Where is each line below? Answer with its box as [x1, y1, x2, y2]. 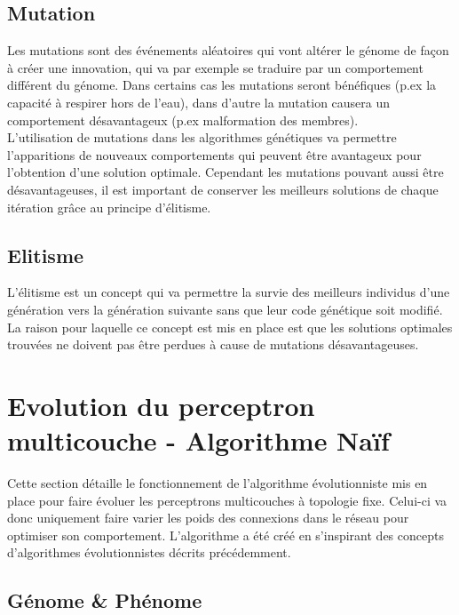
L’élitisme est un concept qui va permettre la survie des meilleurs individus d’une [7, 283, 450, 301]
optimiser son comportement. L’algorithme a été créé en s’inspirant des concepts [7, 525, 444, 544]
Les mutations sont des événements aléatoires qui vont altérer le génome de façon [7, 41, 449, 60]
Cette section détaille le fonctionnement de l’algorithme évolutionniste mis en [7, 474, 428, 492]
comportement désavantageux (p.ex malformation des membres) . [7, 110, 359, 129]
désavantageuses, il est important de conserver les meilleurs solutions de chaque [7, 180, 439, 198]
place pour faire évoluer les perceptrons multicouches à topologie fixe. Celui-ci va [7, 491, 447, 509]
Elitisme [7, 241, 84, 268]
